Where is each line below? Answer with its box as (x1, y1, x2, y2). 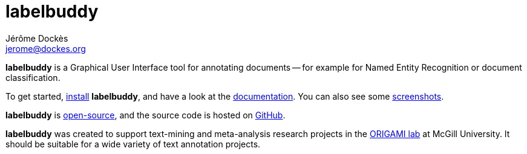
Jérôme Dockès (5, 33, 68, 43)
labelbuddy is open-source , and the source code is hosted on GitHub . (5, 109, 286, 120)
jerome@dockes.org (5, 43, 86, 54)
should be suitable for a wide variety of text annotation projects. (5, 138, 261, 149)
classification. (5, 72, 61, 83)
